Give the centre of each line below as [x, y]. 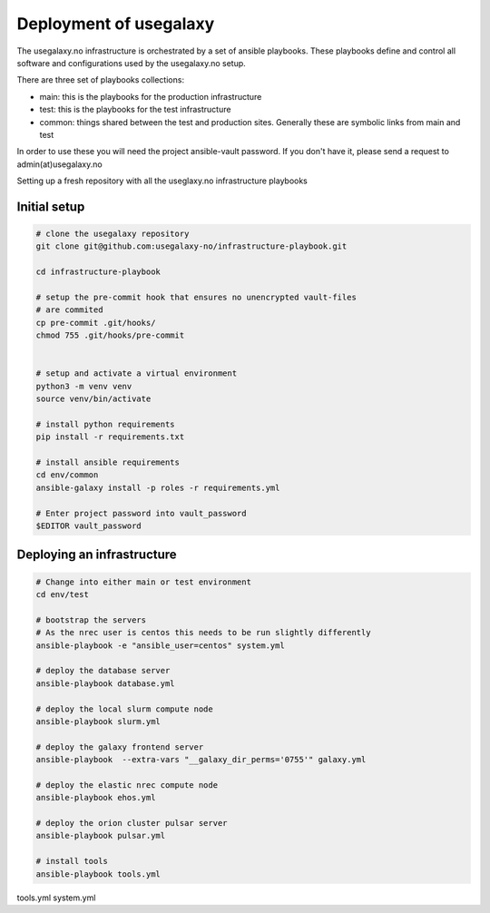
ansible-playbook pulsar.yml [101, 836]
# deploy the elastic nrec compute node [127, 785]
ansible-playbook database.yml [106, 683]
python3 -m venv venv [84, 386]
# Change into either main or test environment [143, 582]
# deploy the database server [103, 671]
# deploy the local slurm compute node [124, 709]
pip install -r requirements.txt [110, 437]
